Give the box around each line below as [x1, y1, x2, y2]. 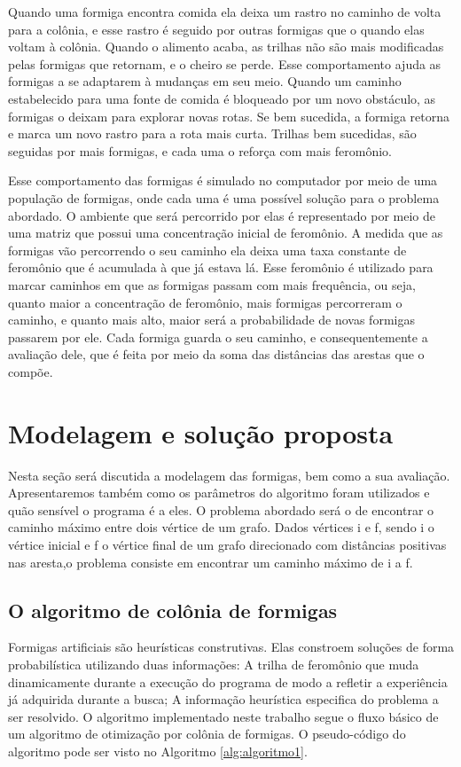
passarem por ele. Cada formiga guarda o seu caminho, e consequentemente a [8, 327, 428, 346]
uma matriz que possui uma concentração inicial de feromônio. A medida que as [8, 223, 443, 242]
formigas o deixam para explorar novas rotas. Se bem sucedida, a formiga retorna [8, 106, 450, 125]
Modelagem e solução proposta [8, 414, 394, 450]
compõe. [8, 362, 53, 380]
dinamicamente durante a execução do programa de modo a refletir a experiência [8, 672, 448, 691]
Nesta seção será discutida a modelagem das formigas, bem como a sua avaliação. [8, 466, 450, 484]
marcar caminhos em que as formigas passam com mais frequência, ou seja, [8, 275, 416, 293]
